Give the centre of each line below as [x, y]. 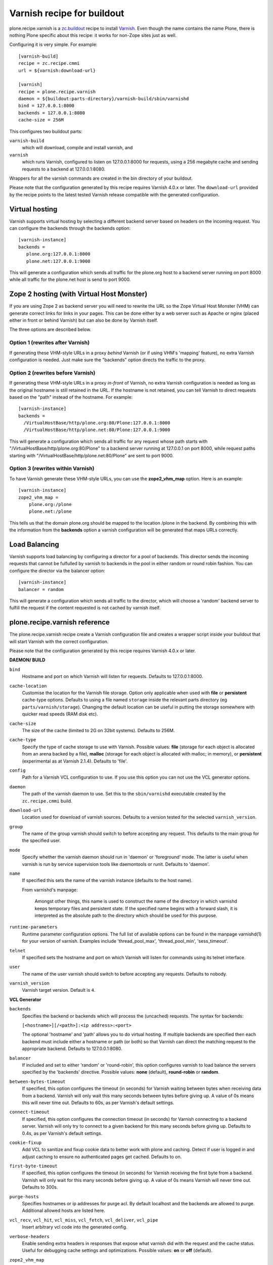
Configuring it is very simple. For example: [53, 45]
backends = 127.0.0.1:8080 [52, 113]
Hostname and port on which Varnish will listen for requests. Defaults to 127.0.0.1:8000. [112, 677]
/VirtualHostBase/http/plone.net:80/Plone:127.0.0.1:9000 [97, 430]
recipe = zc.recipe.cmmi [49, 64]
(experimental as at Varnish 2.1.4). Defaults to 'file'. [75, 761]
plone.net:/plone [50, 512]
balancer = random [41, 589]
